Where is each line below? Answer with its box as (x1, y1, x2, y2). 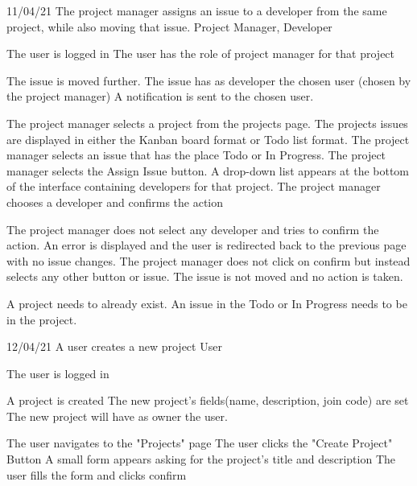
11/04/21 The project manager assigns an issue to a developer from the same (6, 2, 387, 19)
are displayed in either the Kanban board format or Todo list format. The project (6, 130, 410, 147)
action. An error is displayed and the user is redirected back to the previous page (6, 237, 407, 253)
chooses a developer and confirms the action (6, 193, 224, 210)
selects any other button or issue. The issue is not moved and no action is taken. (6, 268, 403, 285)
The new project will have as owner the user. (6, 407, 228, 424)
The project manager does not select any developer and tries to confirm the (6, 220, 379, 237)
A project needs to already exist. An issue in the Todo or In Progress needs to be (6, 294, 407, 311)
